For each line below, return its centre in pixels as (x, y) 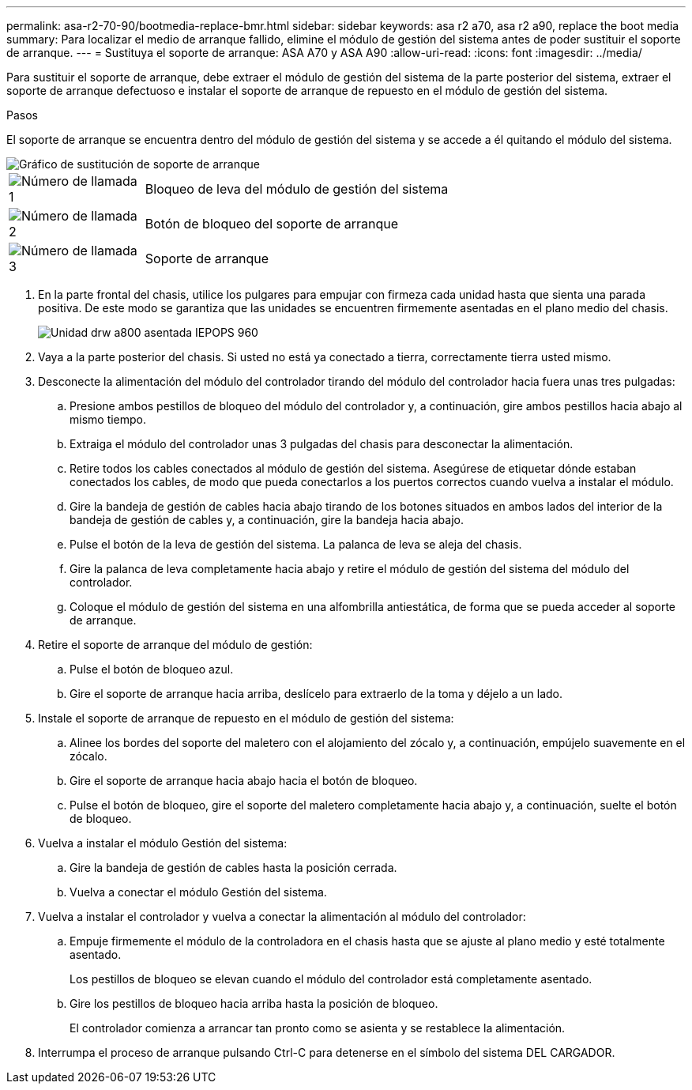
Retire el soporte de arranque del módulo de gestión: (175, 645)
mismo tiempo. (108, 419)
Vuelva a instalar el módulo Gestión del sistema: (163, 843)
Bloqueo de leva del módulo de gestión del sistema (297, 189)
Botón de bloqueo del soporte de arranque (272, 224)
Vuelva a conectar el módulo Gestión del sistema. (198, 892)
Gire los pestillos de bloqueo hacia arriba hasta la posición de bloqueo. (254, 1003)
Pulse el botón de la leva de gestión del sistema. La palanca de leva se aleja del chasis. (296, 544)
